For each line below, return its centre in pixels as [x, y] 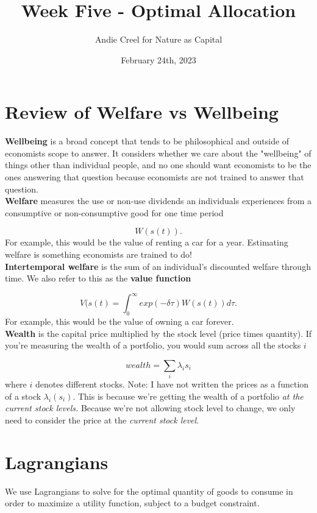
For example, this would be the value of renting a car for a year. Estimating [147, 242]
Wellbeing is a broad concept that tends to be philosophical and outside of [147, 141]
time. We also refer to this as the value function [98, 278]
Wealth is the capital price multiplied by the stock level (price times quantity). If [158, 333]
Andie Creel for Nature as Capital [158, 39]
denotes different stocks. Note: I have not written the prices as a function [172, 384]
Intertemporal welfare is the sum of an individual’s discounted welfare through [158, 266]
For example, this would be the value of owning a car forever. [119, 321]
